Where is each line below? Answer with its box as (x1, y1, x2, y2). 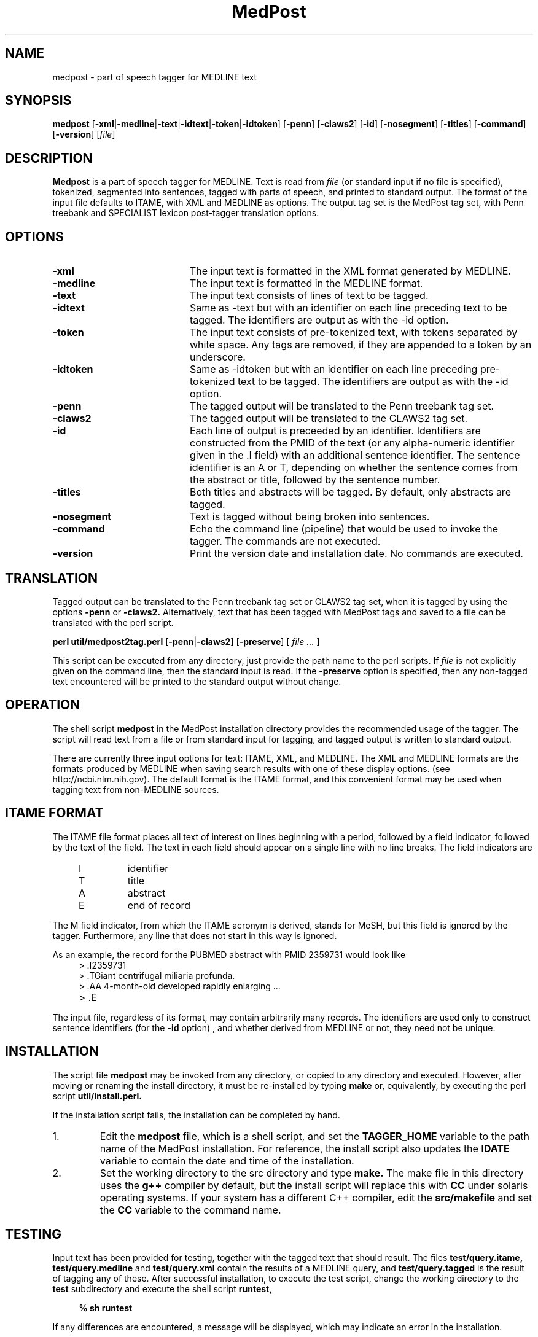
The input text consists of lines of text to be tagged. (189, 289, 429, 302)
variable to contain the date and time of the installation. (99, 1154, 354, 1167)
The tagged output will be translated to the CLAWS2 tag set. (189, 412, 468, 425)
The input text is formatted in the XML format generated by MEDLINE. (189, 265, 511, 278)
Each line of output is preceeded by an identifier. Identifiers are (189, 424, 481, 437)
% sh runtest (79, 1303, 133, 1314)
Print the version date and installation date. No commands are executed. (189, 547, 523, 560)
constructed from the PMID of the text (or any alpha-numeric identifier (189, 437, 515, 450)
